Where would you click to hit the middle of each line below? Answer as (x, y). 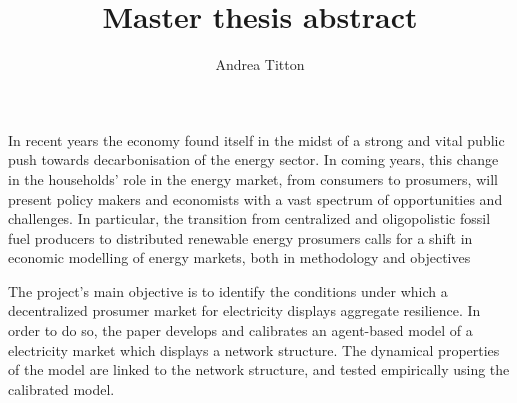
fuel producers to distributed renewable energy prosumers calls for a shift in (240, 237)
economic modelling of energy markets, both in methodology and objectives (239, 257)
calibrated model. (61, 388)
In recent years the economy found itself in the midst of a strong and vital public (256, 139)
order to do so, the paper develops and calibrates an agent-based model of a (240, 330)
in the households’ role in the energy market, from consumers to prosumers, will (253, 178)
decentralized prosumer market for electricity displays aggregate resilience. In (244, 310)
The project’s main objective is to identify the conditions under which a (228, 290)
